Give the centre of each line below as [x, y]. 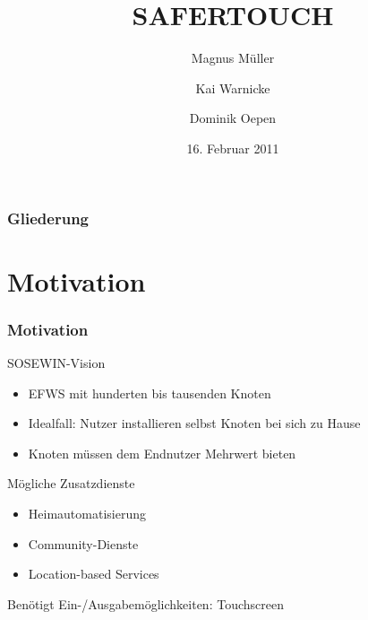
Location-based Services [94, 574]
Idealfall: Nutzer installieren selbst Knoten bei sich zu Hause [194, 423]
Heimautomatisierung [87, 513]
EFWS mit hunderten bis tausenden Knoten [150, 393]
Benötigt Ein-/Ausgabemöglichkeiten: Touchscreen [145, 603]
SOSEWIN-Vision [56, 363]
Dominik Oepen [233, 118]
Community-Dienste [83, 543]
